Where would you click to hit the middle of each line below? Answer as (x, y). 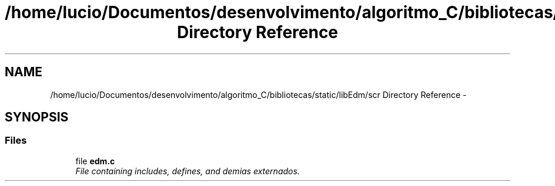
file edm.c (95, 161)
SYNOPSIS (37, 117)
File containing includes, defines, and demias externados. (188, 171)
